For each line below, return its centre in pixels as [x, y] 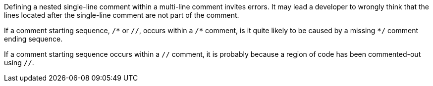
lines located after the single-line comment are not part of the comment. [122, 15]
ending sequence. [33, 39]
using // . [19, 63]
